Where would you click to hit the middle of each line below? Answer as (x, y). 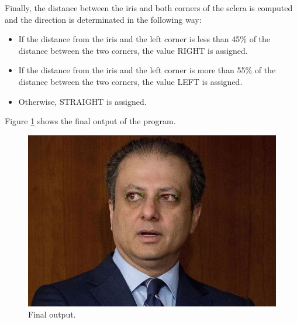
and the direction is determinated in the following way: (103, 19)
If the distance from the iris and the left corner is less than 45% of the (144, 39)
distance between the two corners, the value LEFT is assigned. (130, 81)
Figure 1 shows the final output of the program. (90, 121)
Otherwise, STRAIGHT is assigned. (82, 101)
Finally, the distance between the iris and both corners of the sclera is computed (149, 8)
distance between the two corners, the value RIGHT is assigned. (133, 50)
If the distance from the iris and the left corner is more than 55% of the (147, 70)
